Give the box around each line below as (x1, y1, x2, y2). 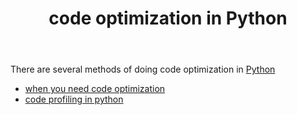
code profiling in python (24, 93, 124, 106)
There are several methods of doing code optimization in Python (10, 63, 276, 76)
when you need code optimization (24, 83, 166, 95)
